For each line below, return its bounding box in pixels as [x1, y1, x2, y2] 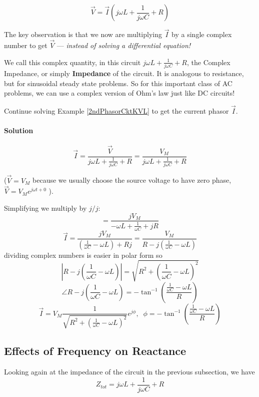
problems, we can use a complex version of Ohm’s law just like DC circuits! [4, 88, 235, 98]
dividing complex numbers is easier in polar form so [4, 249, 162, 260]
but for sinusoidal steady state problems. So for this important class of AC [4, 78, 232, 88]
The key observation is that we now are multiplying [4, 29, 162, 40]
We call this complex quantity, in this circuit [4, 57, 141, 67]
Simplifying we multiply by [4, 202, 87, 213]
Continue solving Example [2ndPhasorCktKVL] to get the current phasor [4, 105, 229, 116]
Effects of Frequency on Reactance [4, 343, 186, 358]
